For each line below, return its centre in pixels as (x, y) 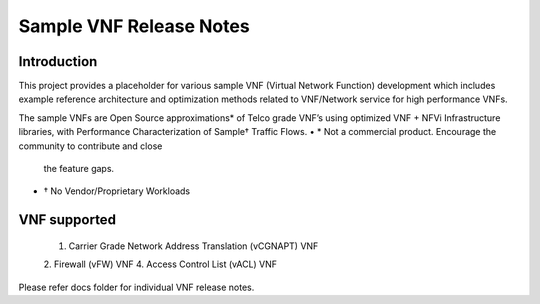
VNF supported (67, 220)
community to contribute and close (90, 146)
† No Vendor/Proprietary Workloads (116, 191)
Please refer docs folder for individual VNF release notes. (136, 287)
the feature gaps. (79, 169)
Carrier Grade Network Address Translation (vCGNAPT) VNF (193, 246)
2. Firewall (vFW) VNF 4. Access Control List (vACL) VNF (160, 264)
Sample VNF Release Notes (134, 26)
